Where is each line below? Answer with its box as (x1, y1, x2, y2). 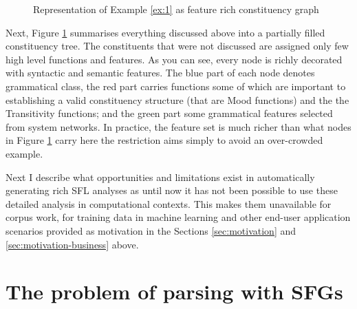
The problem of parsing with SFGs (6, 277, 343, 306)
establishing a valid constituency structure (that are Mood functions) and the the (6, 92, 349, 107)
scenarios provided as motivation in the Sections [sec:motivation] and (6, 223, 296, 237)
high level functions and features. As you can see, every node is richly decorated (6, 52, 343, 66)
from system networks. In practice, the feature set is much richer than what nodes (6, 119, 351, 134)
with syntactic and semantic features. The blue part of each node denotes (6, 65, 315, 80)
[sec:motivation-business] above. (6, 237, 139, 251)
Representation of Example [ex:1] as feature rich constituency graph (33, 2, 319, 16)
